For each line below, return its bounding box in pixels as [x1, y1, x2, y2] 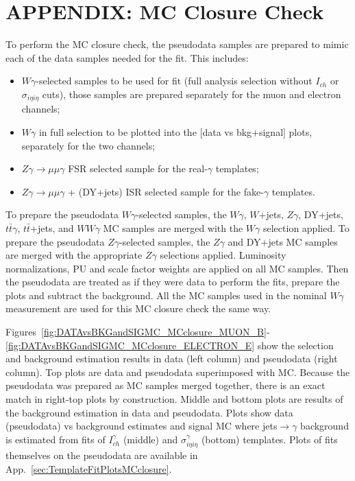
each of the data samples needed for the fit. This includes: [5, 50, 249, 64]
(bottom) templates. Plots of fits [201, 432, 338, 446]
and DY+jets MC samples [228, 234, 338, 248]
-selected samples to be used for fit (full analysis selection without [36, 73, 313, 88]
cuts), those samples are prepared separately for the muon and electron [42, 86, 341, 101]
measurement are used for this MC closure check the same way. [5, 301, 271, 316]
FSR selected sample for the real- [68, 161, 208, 176]
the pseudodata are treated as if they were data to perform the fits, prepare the [5, 274, 340, 289]
